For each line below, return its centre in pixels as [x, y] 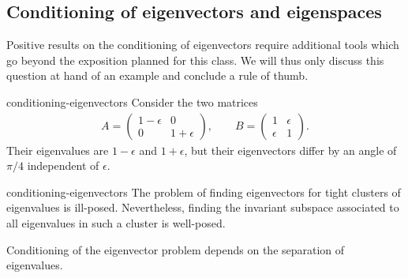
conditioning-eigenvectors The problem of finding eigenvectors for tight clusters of [204, 192]
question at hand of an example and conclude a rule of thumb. [157, 75]
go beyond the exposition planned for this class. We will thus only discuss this [195, 60]
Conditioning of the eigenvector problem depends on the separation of [176, 249]
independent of [63, 165]
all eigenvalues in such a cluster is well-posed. [116, 222]
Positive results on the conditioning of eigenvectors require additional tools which [203, 45]
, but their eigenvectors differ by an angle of [290, 150]
